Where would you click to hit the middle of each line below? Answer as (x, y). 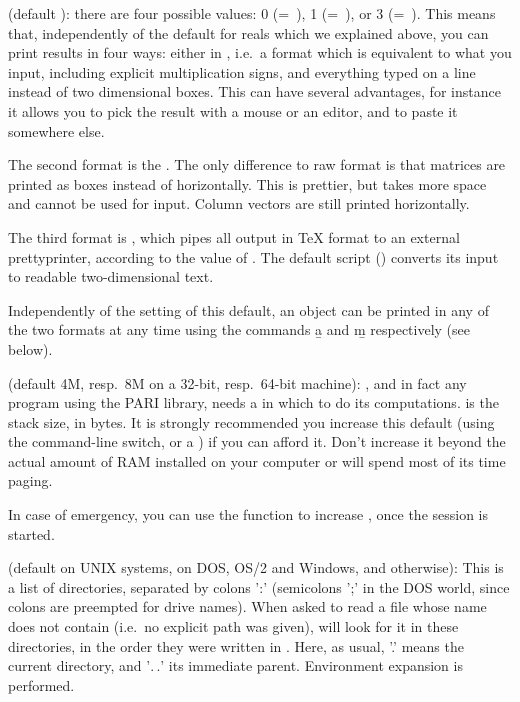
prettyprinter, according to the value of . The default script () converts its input (253, 256)
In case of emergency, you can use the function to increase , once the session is (248, 514)
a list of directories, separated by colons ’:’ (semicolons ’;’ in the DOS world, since (259, 586)
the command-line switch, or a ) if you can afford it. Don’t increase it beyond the (257, 441)
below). (30, 348)
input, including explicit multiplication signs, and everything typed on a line (242, 71)
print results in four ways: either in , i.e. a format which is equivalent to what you (260, 52)
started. (31, 533)
